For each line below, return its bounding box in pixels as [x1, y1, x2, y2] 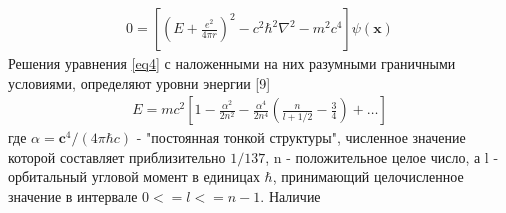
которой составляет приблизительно [8, 146, 226, 167]
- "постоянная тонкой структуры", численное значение [136, 127, 466, 148]
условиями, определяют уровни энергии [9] [8, 72, 271, 93]
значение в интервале [8, 186, 138, 207]
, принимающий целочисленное [272, 166, 464, 187]
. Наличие [260, 186, 321, 207]
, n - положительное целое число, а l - [265, 146, 499, 167]
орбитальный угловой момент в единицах [8, 166, 260, 187]
